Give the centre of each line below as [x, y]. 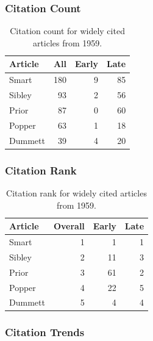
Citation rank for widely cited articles [76, 192]
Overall [69, 226]
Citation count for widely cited [67, 31]
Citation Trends [45, 332]
